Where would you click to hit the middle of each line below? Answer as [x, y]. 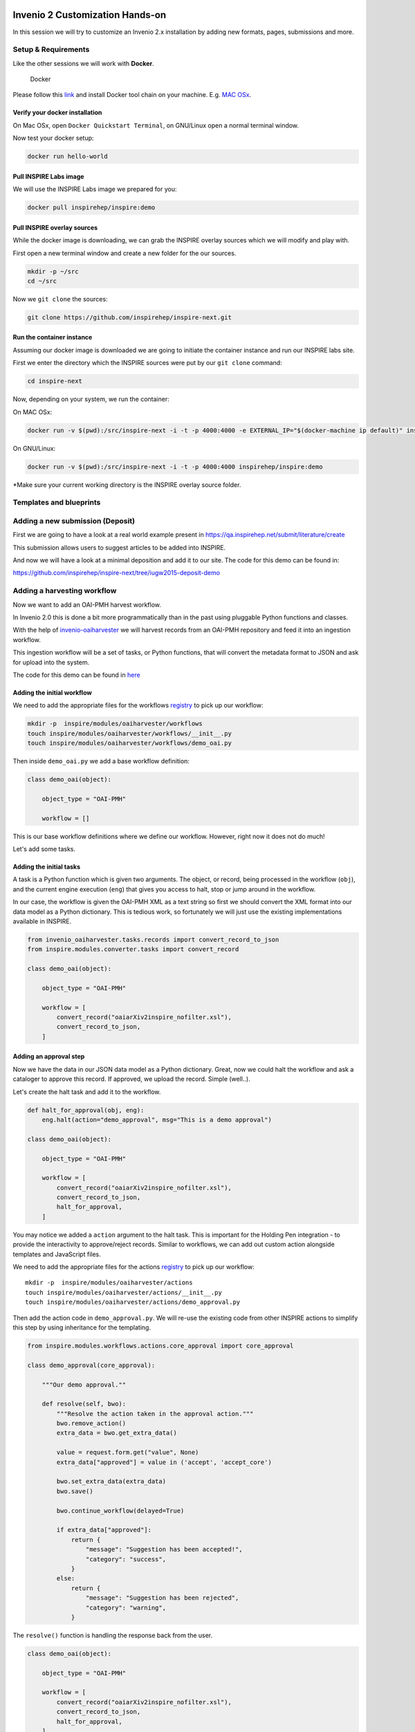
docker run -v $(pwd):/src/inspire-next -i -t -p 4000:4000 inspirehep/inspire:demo [175, 467]
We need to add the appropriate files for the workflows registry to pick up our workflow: [138, 705]
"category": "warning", [126, 1608]
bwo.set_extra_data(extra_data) [111, 1482]
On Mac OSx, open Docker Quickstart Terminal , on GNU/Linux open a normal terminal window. [156, 125]
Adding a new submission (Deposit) [74, 521]
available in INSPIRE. [42, 921]
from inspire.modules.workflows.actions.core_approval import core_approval [160, 1345]
